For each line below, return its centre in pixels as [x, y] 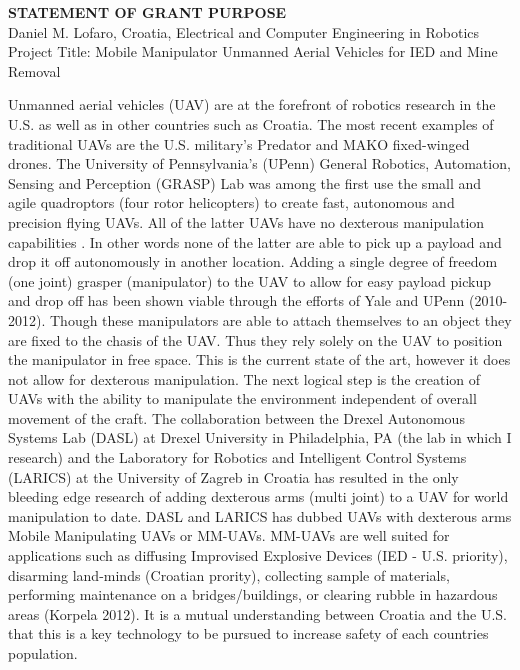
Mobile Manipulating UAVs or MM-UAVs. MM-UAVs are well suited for [229, 535]
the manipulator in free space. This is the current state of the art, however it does [259, 359]
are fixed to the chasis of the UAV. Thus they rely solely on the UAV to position [255, 339]
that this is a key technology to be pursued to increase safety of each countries [248, 633]
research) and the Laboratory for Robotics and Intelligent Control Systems [237, 457]
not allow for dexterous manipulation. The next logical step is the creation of [244, 378]
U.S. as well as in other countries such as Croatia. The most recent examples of [251, 123]
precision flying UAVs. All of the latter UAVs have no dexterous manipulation [246, 221]
